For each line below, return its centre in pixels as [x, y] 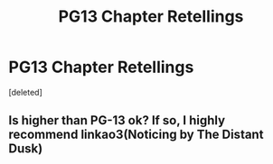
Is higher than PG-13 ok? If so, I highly [117, 120]
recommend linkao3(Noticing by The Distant [136, 135]
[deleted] [25, 92]
